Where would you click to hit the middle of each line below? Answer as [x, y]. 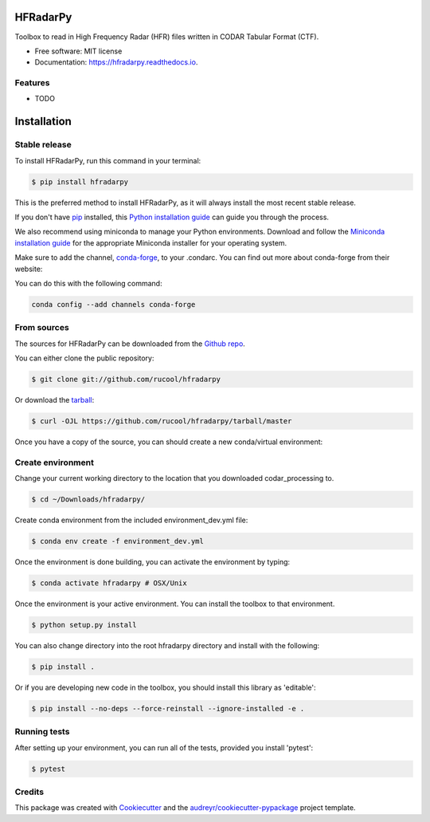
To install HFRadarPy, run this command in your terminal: [108, 160]
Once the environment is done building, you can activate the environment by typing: [152, 562]
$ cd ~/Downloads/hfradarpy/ [88, 499]
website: [29, 269]
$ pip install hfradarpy [80, 182]
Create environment [55, 462]
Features [32, 83]
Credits [29, 792]
